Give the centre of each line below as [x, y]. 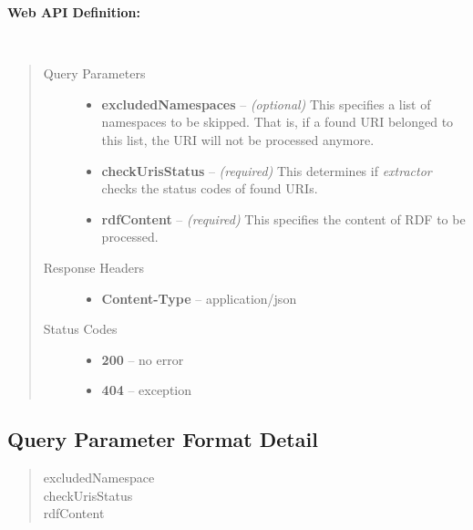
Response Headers [93, 267]
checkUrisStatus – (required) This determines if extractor [267, 170]
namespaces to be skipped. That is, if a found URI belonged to [278, 122]
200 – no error [143, 359]
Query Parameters [94, 73]
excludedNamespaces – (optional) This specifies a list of [266, 104]
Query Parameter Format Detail [163, 439]
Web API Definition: [74, 12]
